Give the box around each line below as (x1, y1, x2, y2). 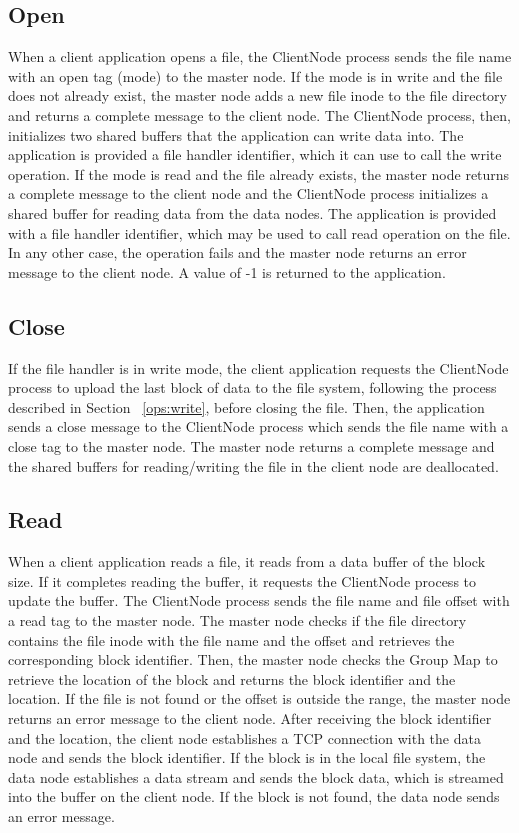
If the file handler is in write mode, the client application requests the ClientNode (8, 357, 509, 378)
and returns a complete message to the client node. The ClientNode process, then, (8, 104, 511, 125)
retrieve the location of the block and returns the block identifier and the (8, 668, 456, 689)
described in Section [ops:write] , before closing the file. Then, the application (8, 396, 485, 417)
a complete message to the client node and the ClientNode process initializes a (8, 183, 489, 204)
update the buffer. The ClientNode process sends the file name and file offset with (8, 590, 510, 611)
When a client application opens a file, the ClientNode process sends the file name (8, 46, 512, 67)
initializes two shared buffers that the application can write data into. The (8, 124, 464, 145)
